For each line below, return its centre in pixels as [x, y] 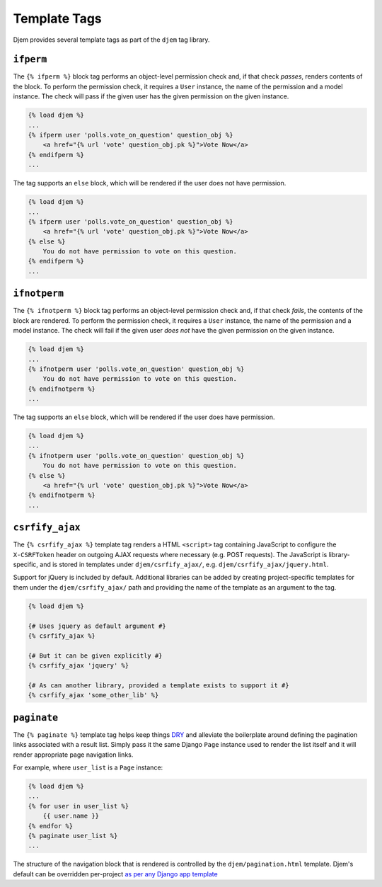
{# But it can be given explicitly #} [95, 656]
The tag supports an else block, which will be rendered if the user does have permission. [144, 417]
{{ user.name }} [71, 816]
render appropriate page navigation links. [73, 755]
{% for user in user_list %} [79, 806]
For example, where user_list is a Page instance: [88, 767]
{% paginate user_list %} [73, 836]
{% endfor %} [51, 826]
